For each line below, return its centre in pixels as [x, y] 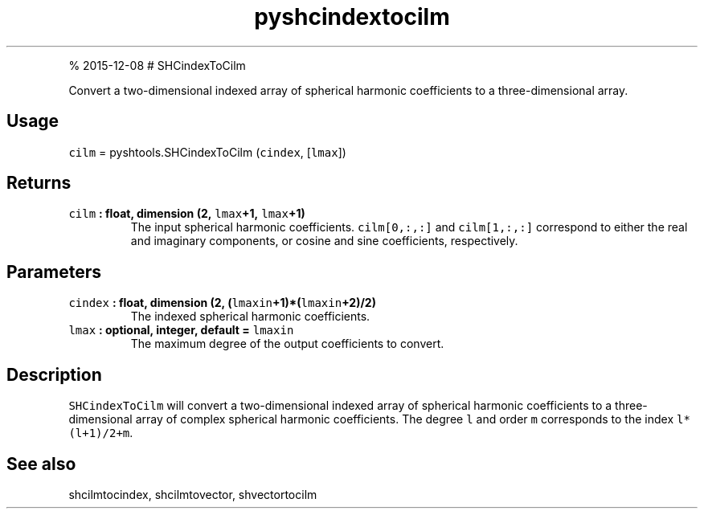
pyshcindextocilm [352, 17]
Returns [39, 183]
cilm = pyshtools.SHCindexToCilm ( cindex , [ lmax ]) [207, 152]
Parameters [54, 272]
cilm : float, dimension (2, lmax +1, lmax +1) [187, 214]
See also [41, 464]
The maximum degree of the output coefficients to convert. [287, 344]
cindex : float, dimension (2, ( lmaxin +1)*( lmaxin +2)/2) [222, 303]
